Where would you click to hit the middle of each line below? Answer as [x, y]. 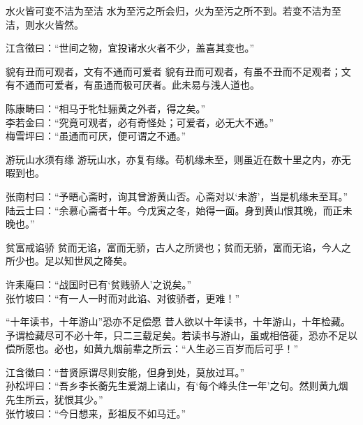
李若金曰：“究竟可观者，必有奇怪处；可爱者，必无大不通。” [140, 122]
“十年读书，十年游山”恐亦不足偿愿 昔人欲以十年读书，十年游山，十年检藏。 [178, 321]
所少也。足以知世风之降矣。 [69, 261]
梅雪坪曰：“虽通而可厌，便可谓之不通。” [96, 136]
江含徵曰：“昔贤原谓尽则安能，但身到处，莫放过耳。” [125, 372]
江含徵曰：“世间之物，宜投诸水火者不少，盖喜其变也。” [130, 48]
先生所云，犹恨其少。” [54, 400]
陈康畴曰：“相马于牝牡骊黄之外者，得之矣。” [106, 108]
